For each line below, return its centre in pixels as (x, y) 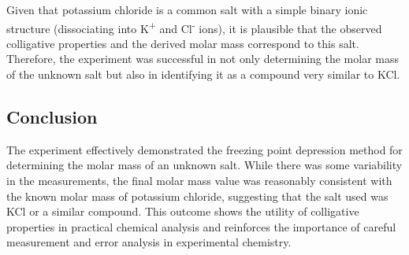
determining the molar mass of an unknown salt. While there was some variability (204, 165)
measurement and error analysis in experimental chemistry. (149, 242)
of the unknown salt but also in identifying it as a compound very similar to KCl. (203, 74)
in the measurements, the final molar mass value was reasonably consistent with (199, 181)
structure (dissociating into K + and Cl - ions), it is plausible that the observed (194, 27)
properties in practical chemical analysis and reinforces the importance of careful (201, 226)
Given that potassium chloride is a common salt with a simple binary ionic (187, 9)
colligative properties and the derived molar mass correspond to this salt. (183, 43)
